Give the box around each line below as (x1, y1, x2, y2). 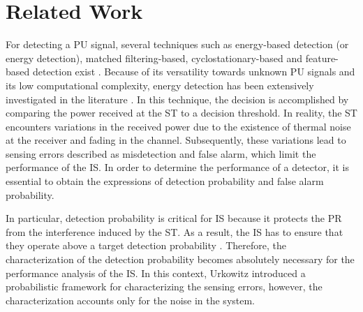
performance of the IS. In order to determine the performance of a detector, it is (6, 160, 349, 174)
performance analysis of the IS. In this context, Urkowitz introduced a (6, 265, 306, 280)
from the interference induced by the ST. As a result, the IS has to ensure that (6, 224, 343, 239)
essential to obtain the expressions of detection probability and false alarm (6, 174, 324, 188)
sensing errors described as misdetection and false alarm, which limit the (6, 146, 316, 161)
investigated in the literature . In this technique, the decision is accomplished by (6, 91, 349, 106)
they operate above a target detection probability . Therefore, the (6, 238, 286, 253)
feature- (305, 50, 339, 65)
